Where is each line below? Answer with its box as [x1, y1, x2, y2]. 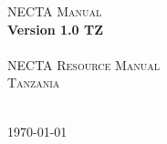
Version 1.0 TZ [7, 19, 103, 38]
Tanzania [7, 73, 60, 92]
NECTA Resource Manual [7, 55, 161, 74]
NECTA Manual [7, 2, 102, 20]
